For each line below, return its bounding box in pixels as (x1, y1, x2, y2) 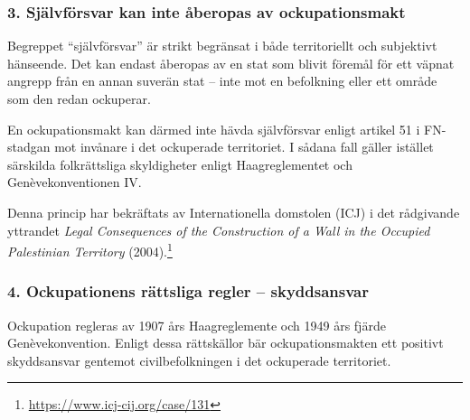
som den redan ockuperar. (7, 89, 151, 107)
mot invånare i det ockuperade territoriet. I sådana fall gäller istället (54, 137, 434, 156)
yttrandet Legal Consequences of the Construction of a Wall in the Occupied (7, 220, 430, 239)
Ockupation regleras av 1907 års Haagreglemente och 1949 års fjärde (7, 315, 386, 334)
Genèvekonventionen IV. (7, 173, 142, 191)
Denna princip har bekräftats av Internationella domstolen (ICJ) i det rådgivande (7, 202, 460, 221)
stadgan (7, 137, 51, 156)
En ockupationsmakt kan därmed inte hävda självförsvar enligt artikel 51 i (7, 119, 420, 138)
